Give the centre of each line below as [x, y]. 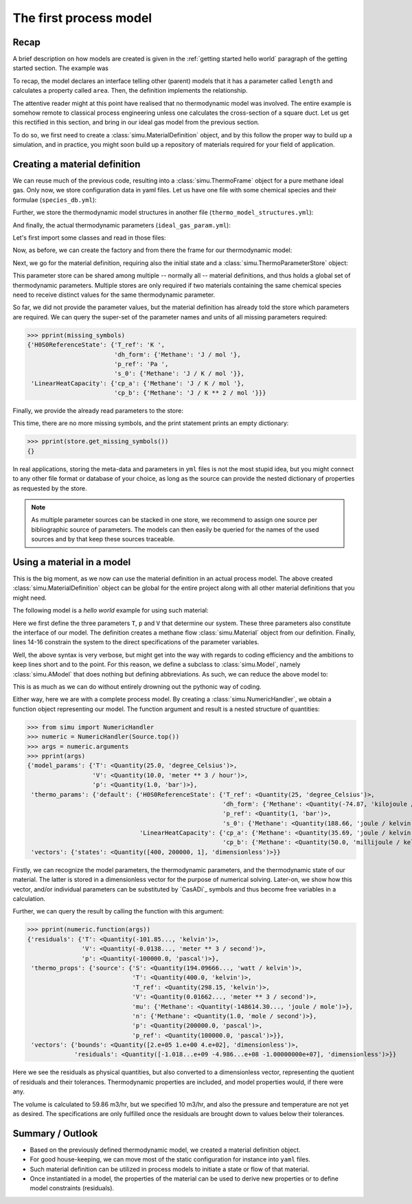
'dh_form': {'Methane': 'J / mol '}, [177, 354]
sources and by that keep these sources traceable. [103, 539]
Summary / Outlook [55, 1133]
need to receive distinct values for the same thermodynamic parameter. [114, 295]
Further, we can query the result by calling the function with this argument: [118, 911]
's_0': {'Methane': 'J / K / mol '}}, [179, 374]
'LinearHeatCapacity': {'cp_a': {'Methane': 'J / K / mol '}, [138, 383]
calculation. [29, 899]
